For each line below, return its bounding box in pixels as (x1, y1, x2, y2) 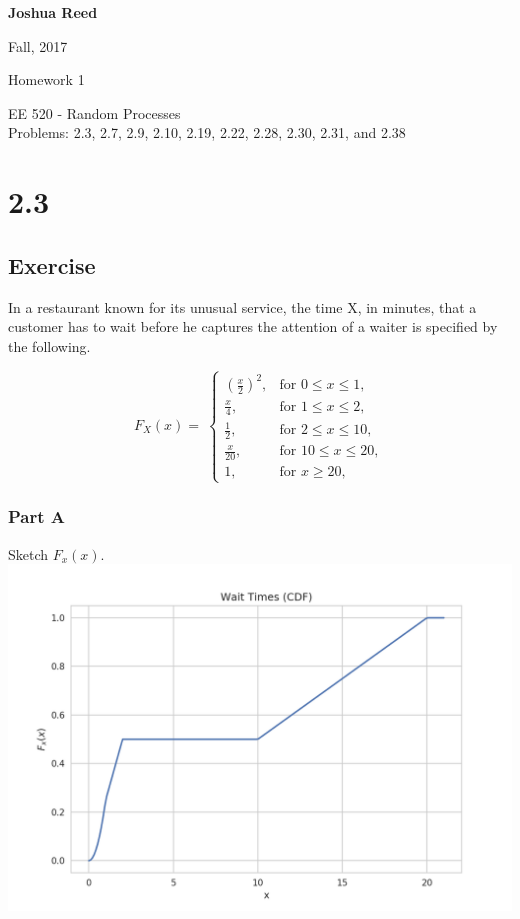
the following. (8, 335, 91, 356)
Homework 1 (8, 69, 85, 90)
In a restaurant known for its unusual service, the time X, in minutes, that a (8, 296, 477, 317)
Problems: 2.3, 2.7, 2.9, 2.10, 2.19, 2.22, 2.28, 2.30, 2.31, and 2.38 (8, 122, 406, 143)
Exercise (8, 249, 96, 280)
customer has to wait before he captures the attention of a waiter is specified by (8, 316, 498, 337)
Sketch (8, 543, 49, 564)
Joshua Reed (8, 2, 98, 22)
